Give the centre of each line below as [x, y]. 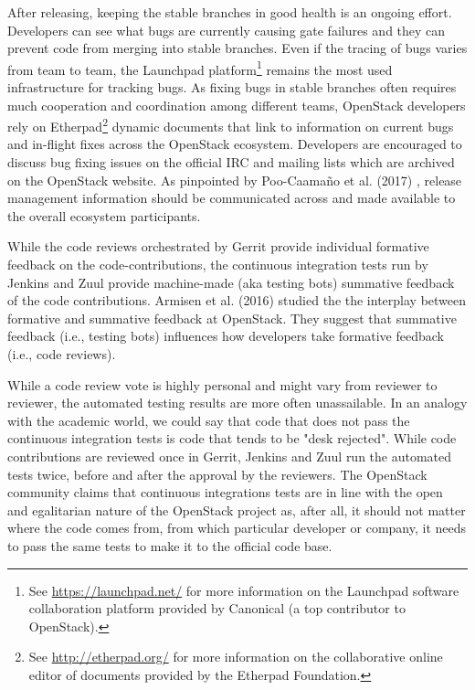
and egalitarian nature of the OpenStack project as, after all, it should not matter [237, 510]
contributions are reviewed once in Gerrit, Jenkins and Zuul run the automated [230, 456]
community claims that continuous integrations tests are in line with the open [225, 492]
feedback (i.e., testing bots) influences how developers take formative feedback [226, 336]
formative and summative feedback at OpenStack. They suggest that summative [232, 318]
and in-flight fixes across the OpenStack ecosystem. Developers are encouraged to [235, 144]
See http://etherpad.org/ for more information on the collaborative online [236, 657]
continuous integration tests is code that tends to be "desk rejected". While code [232, 438]
